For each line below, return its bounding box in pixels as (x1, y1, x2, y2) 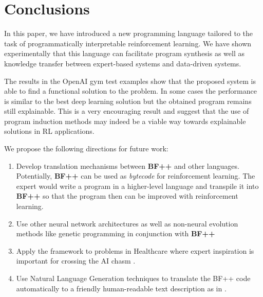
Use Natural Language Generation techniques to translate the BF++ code (16, 273, 251, 283)
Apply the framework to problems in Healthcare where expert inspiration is (16, 245, 254, 256)
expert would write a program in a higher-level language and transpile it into (16, 180, 259, 191)
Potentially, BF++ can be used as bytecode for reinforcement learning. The (16, 170, 255, 181)
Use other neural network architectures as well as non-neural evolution (16, 218, 238, 229)
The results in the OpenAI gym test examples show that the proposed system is (4, 75, 256, 86)
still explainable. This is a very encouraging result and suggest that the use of (4, 106, 249, 116)
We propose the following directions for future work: (4, 143, 168, 154)
